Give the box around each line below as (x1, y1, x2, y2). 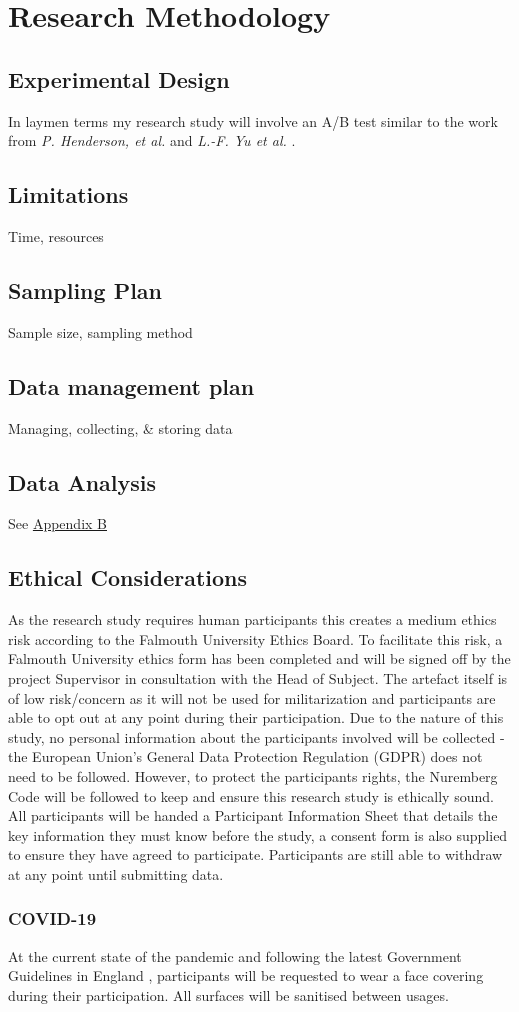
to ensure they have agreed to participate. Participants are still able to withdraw (8, 844, 503, 865)
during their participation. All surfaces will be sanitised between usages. (8, 984, 449, 1005)
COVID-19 (8, 906, 97, 931)
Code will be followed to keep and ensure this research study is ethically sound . (8, 785, 494, 806)
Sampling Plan (8, 274, 162, 305)
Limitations (8, 179, 129, 210)
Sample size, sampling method (8, 321, 193, 342)
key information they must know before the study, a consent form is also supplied (8, 824, 508, 845)
